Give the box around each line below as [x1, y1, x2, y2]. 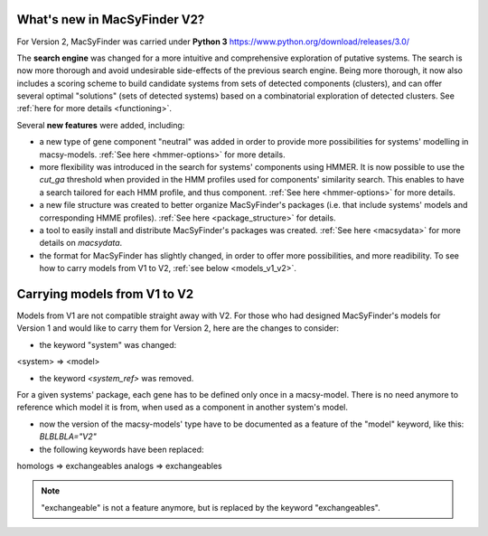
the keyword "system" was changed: [39, 339, 177, 350]
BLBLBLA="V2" [39, 431, 97, 442]
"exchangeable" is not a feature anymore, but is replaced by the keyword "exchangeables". [41, 502, 380, 512]
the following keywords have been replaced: [39, 444, 204, 455]
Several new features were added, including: [16, 119, 185, 130]
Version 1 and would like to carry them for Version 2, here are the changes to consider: [16, 323, 339, 334]
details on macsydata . [39, 238, 123, 249]
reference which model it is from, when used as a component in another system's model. [16, 402, 348, 413]
